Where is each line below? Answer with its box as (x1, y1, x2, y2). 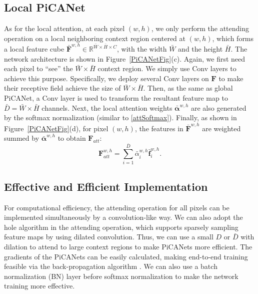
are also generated (191, 102, 246, 113)
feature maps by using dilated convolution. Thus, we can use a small (4, 231, 213, 242)
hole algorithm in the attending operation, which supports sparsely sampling (4, 221, 238, 232)
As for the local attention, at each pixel (4, 23, 125, 34)
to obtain (57, 133, 86, 143)
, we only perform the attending (151, 23, 249, 34)
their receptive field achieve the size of (4, 83, 121, 93)
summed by (4, 133, 39, 143)
